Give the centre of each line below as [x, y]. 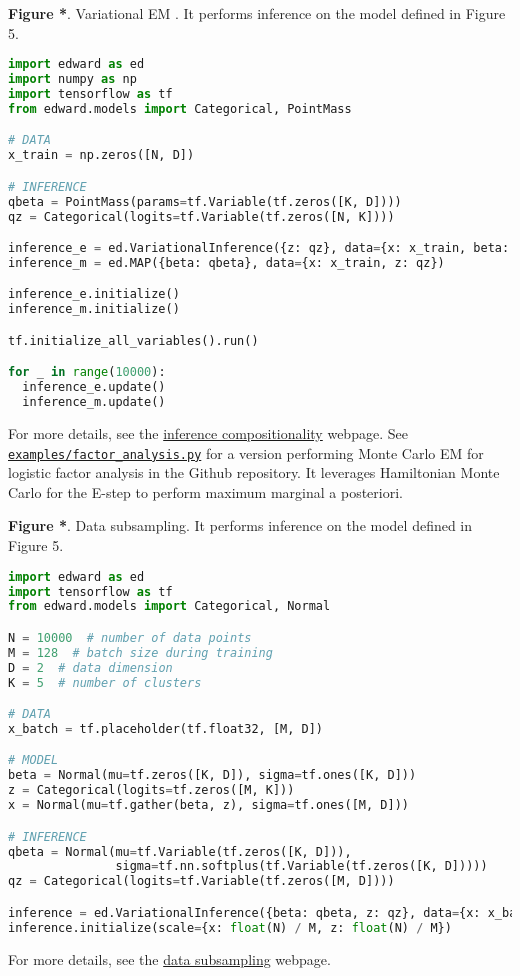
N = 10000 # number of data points [130, 637]
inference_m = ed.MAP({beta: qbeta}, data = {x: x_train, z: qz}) [226, 262]
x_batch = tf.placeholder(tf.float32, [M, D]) [166, 728]
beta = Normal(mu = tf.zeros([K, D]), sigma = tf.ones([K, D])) [212, 775]
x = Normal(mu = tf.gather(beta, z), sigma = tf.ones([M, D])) [208, 805]
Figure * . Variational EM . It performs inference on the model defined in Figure [257, 13]
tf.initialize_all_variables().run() [133, 340]
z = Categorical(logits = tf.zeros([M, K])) [151, 790]
